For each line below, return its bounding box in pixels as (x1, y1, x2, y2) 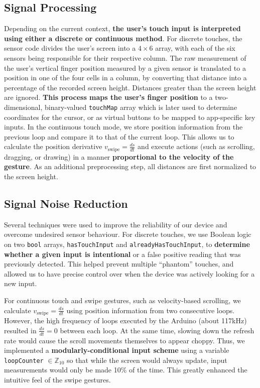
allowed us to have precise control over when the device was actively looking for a (4, 268, 255, 279)
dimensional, (4, 101, 43, 112)
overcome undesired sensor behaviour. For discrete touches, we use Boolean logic (4, 229, 251, 239)
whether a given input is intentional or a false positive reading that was (4, 248, 241, 259)
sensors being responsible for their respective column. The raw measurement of (4, 52, 246, 63)
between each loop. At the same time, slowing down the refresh (60, 325, 254, 335)
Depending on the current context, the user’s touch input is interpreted (4, 23, 241, 34)
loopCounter (4, 357, 44, 364)
